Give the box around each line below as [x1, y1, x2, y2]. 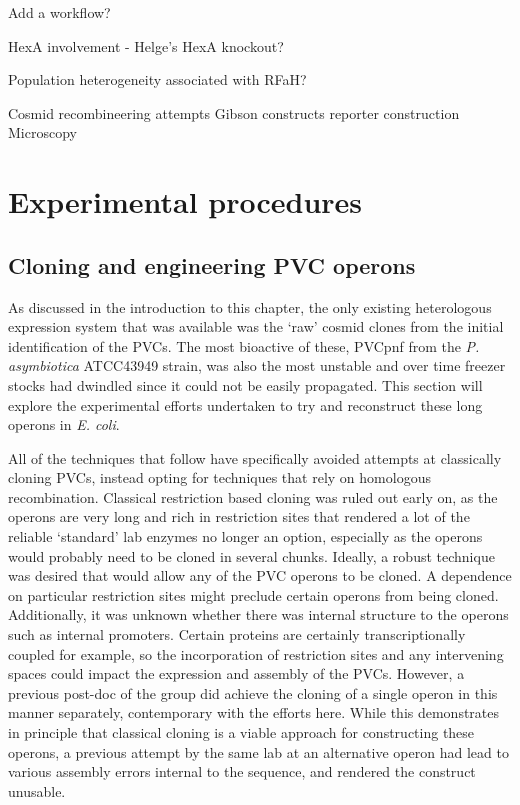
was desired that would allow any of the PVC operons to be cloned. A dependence [8, 565, 512, 586]
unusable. [8, 780, 66, 801]
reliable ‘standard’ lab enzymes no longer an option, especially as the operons [8, 526, 483, 547]
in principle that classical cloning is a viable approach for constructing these [8, 722, 475, 743]
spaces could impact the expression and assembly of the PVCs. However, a [8, 663, 465, 684]
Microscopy [8, 122, 77, 143]
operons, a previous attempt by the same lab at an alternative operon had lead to [8, 741, 509, 762]
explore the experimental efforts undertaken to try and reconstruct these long [8, 394, 483, 415]
